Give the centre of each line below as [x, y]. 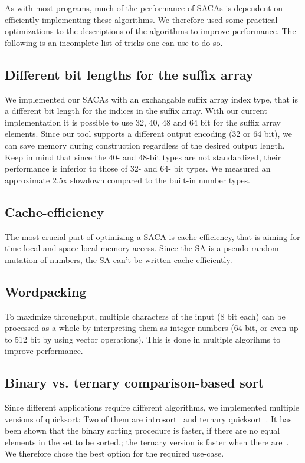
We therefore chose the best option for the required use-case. [114, 453]
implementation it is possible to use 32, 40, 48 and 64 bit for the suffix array [143, 122]
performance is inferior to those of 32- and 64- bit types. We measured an [138, 168]
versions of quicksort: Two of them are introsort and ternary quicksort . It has [148, 418]
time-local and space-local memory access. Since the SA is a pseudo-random [142, 248]
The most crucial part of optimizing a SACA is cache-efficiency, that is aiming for [152, 236]
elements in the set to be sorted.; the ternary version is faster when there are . [147, 441]
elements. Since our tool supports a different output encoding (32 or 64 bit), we [148, 134]
